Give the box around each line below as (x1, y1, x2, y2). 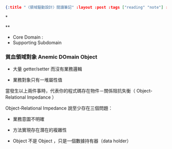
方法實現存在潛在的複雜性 (12, 127, 67, 133)
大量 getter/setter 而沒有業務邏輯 (12, 66, 82, 72)
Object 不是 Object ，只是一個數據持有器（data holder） (12, 138, 132, 144)
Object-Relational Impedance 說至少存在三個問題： (5, 105, 113, 111)
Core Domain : (12, 34, 44, 40)
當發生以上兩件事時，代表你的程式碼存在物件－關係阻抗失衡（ (5, 88, 136, 94)
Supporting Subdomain (12, 39, 62, 46)
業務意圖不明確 (12, 116, 45, 122)
